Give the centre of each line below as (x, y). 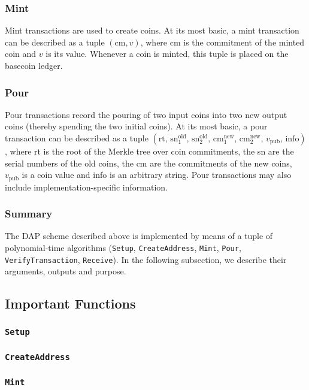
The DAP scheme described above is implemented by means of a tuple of (139, 236)
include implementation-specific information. (86, 187)
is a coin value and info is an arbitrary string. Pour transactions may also (157, 175)
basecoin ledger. (34, 65)
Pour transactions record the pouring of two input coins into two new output (146, 114)
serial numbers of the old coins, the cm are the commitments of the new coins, (149, 163)
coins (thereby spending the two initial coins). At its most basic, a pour (136, 126)
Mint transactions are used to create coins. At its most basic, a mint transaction (152, 30)
